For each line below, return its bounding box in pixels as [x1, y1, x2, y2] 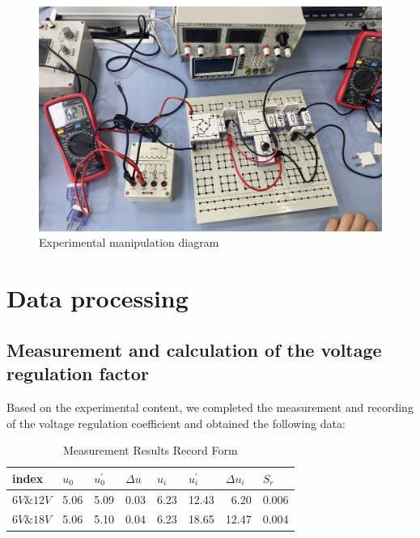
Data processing [6, 282, 189, 315]
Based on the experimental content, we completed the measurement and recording [6, 398, 414, 415]
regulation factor [6, 361, 149, 386]
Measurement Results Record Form [63, 442, 238, 459]
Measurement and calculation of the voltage [6, 337, 382, 362]
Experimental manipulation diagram [39, 234, 219, 251]
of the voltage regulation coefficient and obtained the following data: [6, 414, 346, 431]
